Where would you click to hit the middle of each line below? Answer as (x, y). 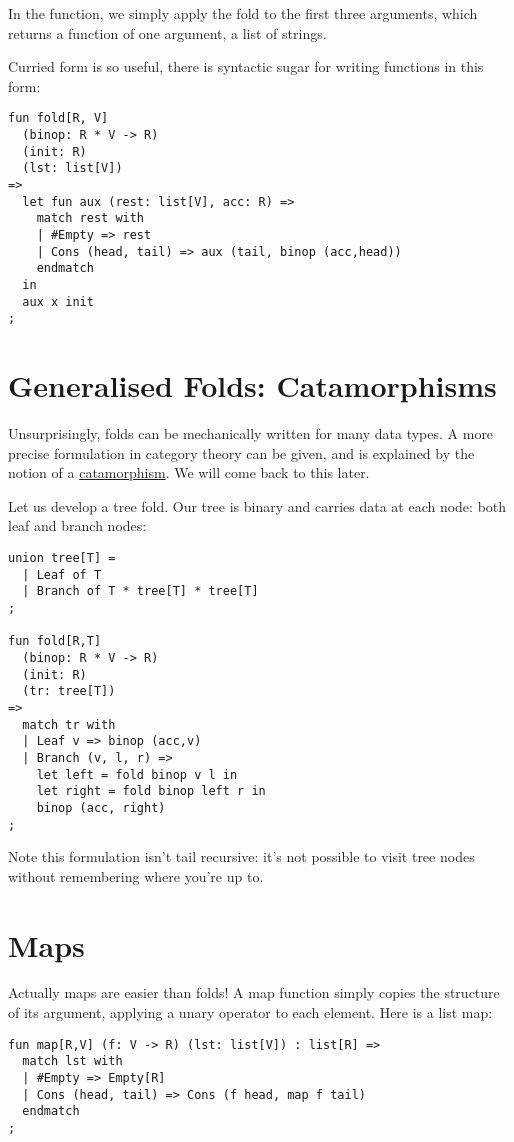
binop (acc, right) (101, 807)
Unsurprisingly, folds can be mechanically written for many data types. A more (251, 433)
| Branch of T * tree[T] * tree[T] (140, 591)
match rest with (90, 218)
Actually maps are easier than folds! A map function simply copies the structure (254, 992)
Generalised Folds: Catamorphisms (252, 385)
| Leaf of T (62, 574)
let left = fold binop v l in (137, 774)
